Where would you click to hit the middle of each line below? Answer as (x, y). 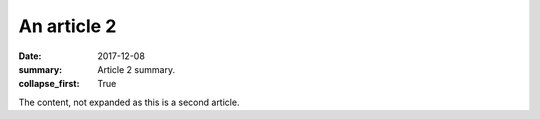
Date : (30, 56)
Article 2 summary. (136, 69)
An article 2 (67, 26)
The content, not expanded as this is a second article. (129, 102)
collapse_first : (49, 84)
